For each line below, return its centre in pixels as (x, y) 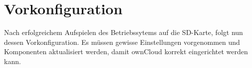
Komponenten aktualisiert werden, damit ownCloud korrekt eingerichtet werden (126, 51)
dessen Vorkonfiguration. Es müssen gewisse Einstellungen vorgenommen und (122, 42)
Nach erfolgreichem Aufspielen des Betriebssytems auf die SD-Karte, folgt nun (124, 32)
